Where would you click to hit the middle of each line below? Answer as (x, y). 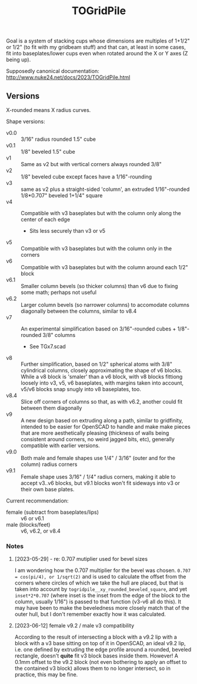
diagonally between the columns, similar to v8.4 (79, 311)
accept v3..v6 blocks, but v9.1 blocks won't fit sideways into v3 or (101, 483)
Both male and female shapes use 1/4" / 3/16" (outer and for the (98, 458)
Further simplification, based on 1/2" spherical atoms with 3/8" (96, 364)
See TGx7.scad (47, 346)
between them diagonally (51, 408)
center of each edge (46, 219)
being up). (19, 60)
